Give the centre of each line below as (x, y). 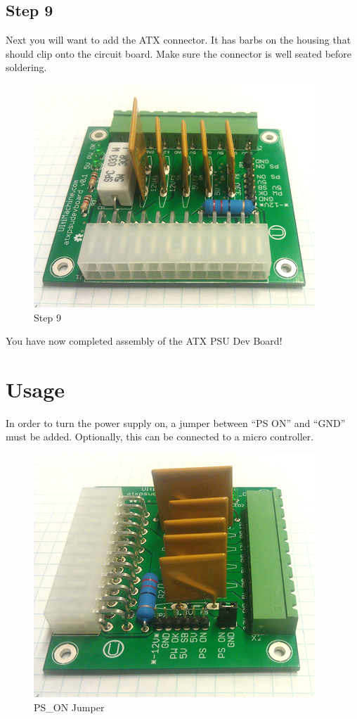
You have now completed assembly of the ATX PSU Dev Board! (144, 341)
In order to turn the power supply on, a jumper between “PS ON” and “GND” (176, 422)
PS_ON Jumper (69, 707)
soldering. (26, 67)
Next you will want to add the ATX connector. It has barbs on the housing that (178, 40)
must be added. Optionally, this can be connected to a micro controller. (160, 437)
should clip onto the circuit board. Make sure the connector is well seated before (179, 53)
